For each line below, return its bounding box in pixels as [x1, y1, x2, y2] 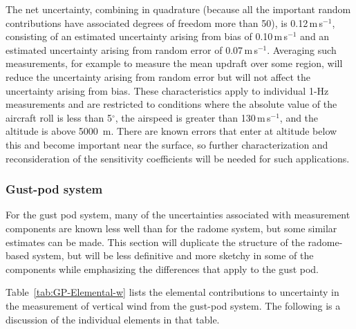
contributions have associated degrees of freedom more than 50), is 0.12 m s [6, 15, 324, 30]
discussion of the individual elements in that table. [6, 312, 220, 326]
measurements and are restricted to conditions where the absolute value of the [6, 97, 337, 111]
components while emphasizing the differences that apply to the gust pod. [6, 261, 319, 276]
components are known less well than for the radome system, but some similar [6, 220, 337, 235]
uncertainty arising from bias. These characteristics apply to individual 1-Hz [6, 83, 329, 97]
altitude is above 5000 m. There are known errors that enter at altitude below [6, 124, 337, 138]
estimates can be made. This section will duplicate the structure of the [6, 234, 305, 249]
